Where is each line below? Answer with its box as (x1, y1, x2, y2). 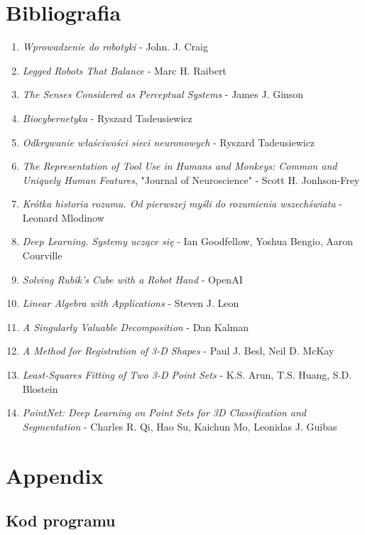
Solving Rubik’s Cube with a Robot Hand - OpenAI (22, 271, 243, 286)
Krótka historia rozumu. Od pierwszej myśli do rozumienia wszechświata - (22, 196, 342, 211)
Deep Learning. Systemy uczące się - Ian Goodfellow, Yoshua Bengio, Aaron (22, 234, 353, 249)
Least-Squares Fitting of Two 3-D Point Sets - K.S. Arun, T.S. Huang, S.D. (22, 367, 352, 382)
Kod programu (6, 509, 116, 531)
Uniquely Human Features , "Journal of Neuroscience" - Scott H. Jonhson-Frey (22, 172, 360, 187)
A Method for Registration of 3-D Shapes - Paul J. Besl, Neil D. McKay (22, 343, 334, 358)
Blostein (22, 381, 58, 396)
